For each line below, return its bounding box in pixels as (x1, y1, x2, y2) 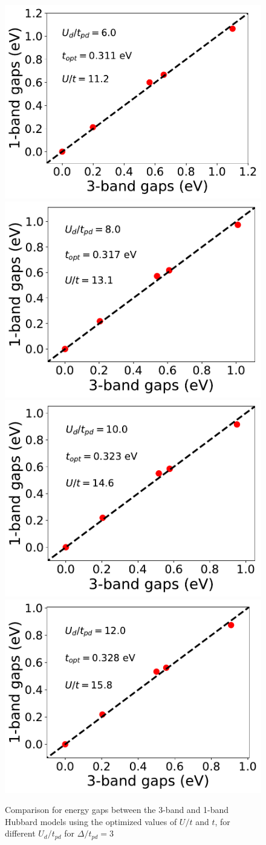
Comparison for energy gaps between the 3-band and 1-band (5, 803, 229, 816)
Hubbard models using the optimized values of (5, 815, 177, 827)
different (5, 827, 36, 840)
